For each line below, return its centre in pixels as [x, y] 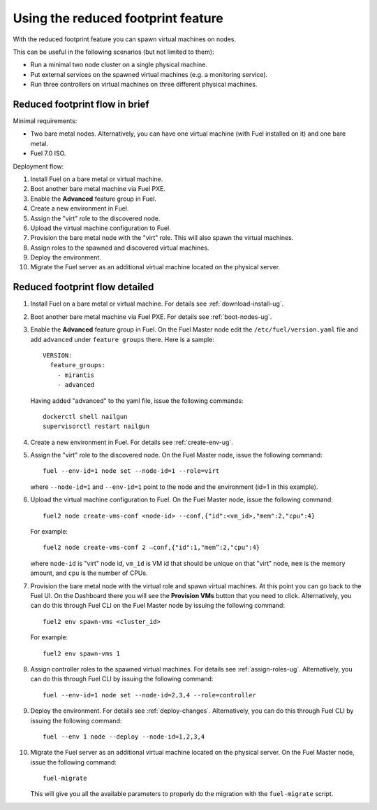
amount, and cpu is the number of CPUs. [89, 573]
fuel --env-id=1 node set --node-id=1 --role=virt [131, 471]
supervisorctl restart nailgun [96, 426]
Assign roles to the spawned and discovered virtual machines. [120, 248]
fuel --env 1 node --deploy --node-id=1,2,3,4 [124, 737]
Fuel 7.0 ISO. [48, 153]
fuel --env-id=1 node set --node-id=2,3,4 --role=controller [149, 695]
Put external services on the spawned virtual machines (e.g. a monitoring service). [149, 74]
